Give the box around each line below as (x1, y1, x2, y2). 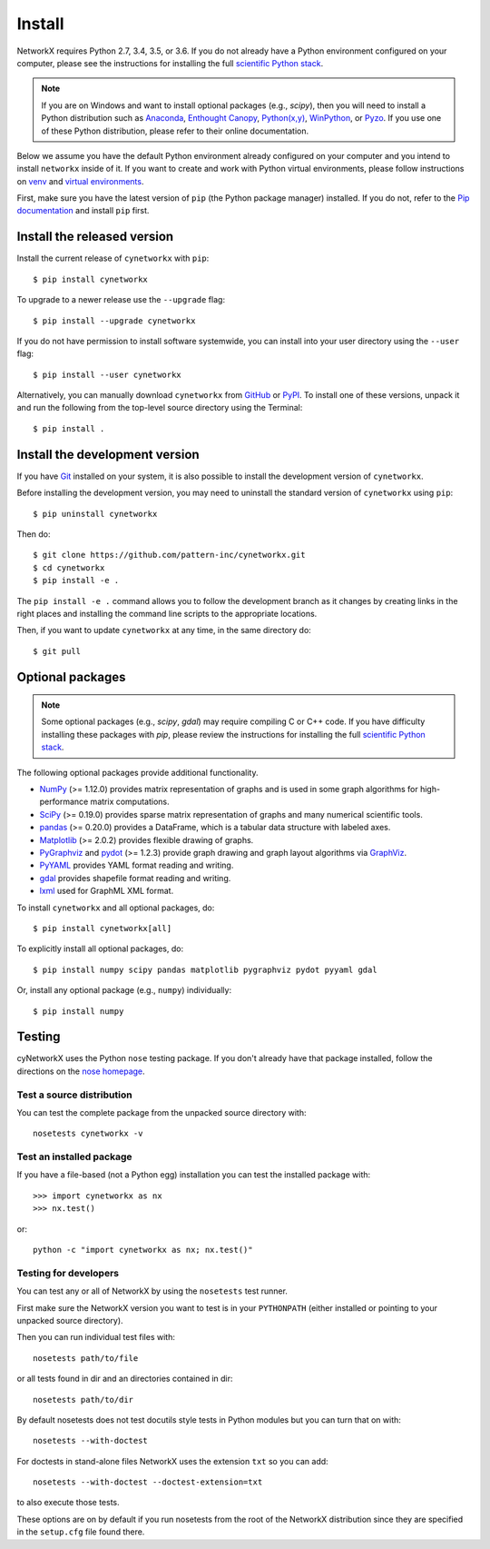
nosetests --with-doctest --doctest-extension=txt (33, 1477, 263, 1487)
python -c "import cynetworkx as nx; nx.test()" (33, 1245, 253, 1256)
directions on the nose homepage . (16, 1066, 145, 1077)
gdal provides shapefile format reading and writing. (39, 872, 231, 883)
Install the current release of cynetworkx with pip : (16, 253, 210, 263)
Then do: (16, 528, 51, 540)
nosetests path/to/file (33, 1353, 139, 1363)
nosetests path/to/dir (33, 1395, 134, 1405)
